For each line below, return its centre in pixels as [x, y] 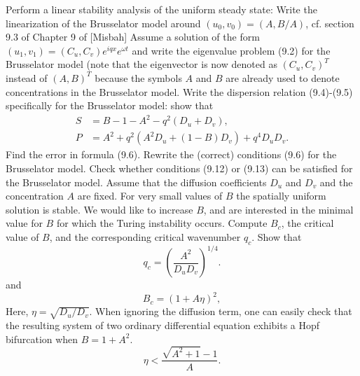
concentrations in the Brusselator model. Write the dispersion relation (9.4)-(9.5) [179, 91]
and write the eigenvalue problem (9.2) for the [231, 50]
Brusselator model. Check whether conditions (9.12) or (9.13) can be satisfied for [179, 168]
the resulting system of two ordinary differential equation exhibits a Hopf [163, 325]
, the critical [307, 223]
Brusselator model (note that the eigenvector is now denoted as [141, 64]
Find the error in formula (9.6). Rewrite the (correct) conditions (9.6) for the [171, 154]
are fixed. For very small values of [150, 196]
